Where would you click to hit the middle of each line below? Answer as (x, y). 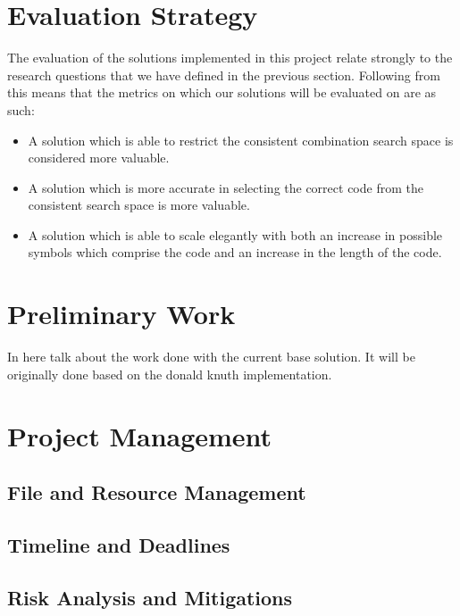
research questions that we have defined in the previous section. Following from (224, 75)
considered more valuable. (99, 158)
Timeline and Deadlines (119, 544)
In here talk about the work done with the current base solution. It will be (211, 357)
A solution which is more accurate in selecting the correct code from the (226, 187)
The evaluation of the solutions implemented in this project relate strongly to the (230, 58)
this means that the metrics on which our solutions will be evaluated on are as (222, 92)
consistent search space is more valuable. (139, 205)
